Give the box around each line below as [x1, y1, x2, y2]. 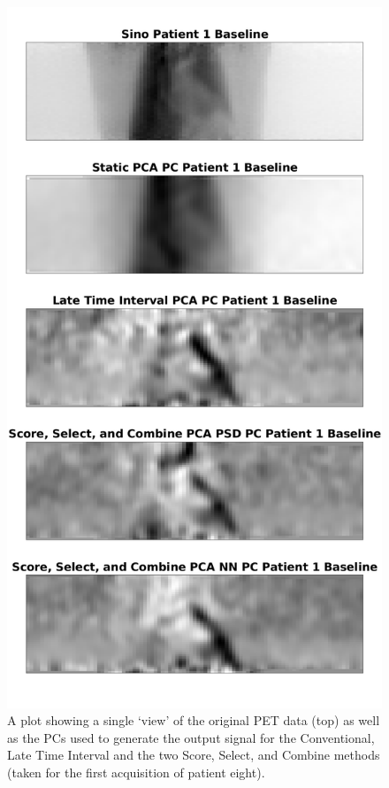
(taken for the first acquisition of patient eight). [7, 762, 265, 781]
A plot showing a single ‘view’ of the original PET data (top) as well [7, 711, 380, 730]
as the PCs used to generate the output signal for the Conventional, [7, 728, 375, 746]
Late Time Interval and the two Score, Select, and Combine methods [7, 746, 380, 764]
